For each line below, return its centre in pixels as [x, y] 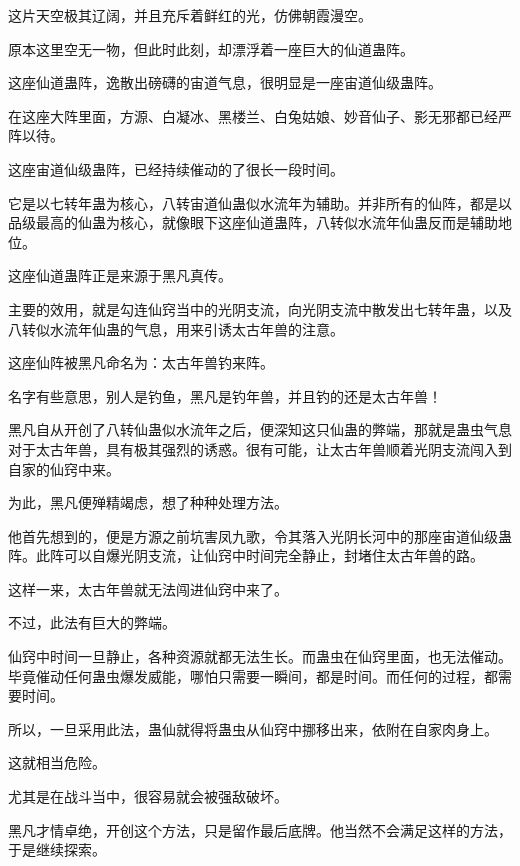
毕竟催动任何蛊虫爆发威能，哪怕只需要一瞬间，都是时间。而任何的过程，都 [253, 675]
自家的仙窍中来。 [64, 468]
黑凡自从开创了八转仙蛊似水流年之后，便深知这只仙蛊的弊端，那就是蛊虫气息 [260, 429]
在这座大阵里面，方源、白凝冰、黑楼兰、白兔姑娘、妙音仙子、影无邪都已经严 [260, 115]
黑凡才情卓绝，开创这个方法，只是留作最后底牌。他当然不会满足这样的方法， [260, 829]
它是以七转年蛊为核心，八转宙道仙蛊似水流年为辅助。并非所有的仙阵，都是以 [260, 202]
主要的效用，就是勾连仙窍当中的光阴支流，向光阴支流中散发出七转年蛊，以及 [260, 308]
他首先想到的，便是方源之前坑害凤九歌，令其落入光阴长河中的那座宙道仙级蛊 [260, 535]
